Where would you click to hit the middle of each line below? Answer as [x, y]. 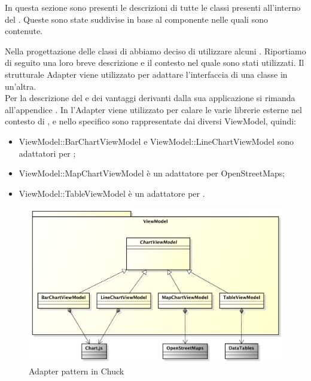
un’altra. [21, 86]
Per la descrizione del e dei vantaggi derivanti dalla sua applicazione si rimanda [150, 98]
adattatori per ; [47, 153]
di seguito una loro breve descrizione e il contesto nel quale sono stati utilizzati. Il [155, 63]
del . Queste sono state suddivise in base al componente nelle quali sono [136, 19]
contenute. [24, 31]
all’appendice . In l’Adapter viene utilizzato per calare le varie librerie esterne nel [153, 109]
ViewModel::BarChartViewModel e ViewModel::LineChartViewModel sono [156, 141]
